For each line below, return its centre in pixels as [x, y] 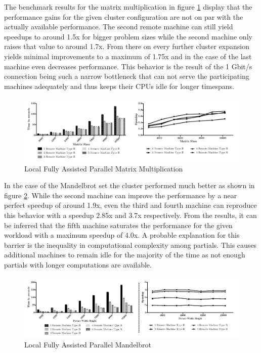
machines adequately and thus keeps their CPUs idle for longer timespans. [119, 86]
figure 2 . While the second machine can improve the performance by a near [121, 195]
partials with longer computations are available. [78, 264]
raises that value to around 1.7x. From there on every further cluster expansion [127, 46]
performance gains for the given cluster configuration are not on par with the [124, 16]
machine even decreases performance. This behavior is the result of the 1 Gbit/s [128, 66]
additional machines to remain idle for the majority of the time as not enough [125, 255]
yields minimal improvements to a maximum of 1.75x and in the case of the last [128, 56]
